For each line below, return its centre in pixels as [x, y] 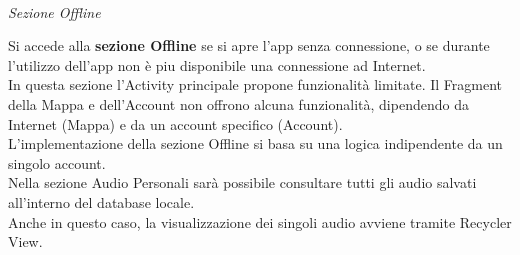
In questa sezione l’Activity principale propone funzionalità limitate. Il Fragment [255, 84]
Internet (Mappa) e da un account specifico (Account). [175, 123]
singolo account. [57, 162]
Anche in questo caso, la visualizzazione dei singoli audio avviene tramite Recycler [260, 221]
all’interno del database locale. [101, 201]
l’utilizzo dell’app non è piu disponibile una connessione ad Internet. [217, 64]
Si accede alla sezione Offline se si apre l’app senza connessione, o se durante [249, 45]
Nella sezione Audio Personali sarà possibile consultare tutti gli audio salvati [242, 182]
